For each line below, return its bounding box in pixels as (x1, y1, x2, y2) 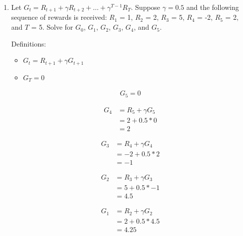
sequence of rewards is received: (11, 12, 107, 22)
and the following (186, 2, 239, 12)
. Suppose (131, 2, 160, 12)
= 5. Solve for (31, 22, 73, 32)
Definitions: (11, 38, 46, 48)
